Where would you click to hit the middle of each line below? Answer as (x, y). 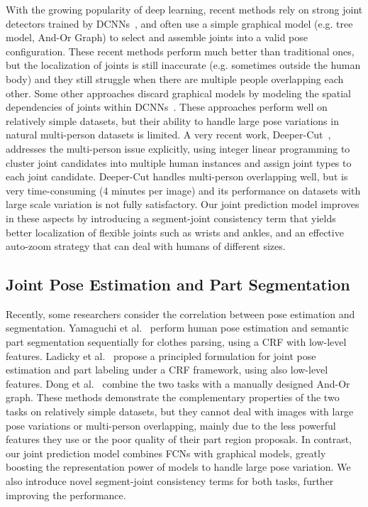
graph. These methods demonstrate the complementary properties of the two (173, 397)
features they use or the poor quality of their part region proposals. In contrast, (179, 439)
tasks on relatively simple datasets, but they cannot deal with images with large (180, 411)
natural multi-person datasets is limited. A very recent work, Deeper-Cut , (168, 135)
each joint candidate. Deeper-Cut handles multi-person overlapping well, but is (177, 176)
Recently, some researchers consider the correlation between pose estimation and (180, 314)
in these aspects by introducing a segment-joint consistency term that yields (171, 218)
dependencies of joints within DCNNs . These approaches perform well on (167, 107)
